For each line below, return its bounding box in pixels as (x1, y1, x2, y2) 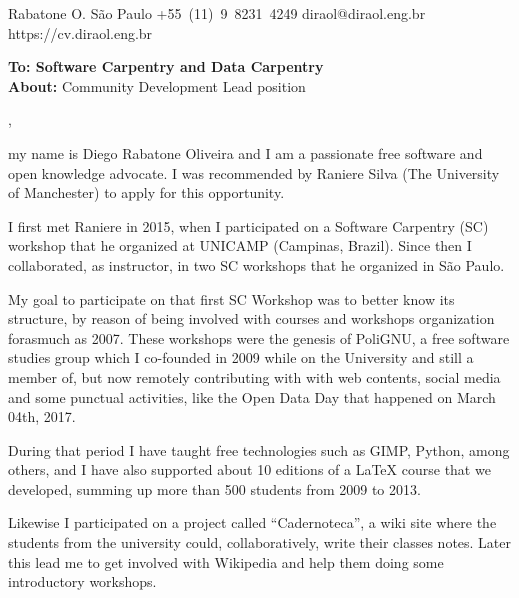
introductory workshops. (8, 571, 157, 592)
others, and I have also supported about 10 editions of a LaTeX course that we (8, 459, 491, 480)
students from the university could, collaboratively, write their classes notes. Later (8, 532, 512, 553)
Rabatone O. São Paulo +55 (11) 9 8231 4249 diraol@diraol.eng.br (8, 3, 426, 23)
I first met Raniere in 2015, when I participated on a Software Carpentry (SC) (8, 215, 489, 236)
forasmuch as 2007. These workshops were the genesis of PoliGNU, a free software (8, 327, 510, 348)
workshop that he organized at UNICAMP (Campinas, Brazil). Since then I (8, 235, 472, 256)
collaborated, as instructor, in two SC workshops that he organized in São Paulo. (8, 254, 505, 275)
